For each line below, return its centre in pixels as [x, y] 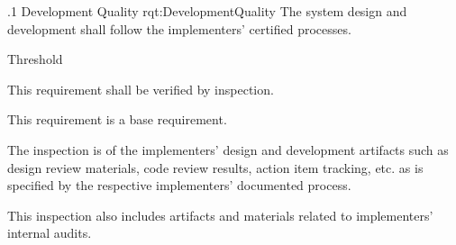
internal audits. [50, 233]
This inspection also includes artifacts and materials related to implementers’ [220, 215]
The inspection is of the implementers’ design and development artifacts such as [228, 149]
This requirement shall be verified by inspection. [141, 89]
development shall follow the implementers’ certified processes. [179, 28]
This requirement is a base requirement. [117, 119]
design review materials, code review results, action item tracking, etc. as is [215, 167]
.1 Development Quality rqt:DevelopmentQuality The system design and [207, 11]
